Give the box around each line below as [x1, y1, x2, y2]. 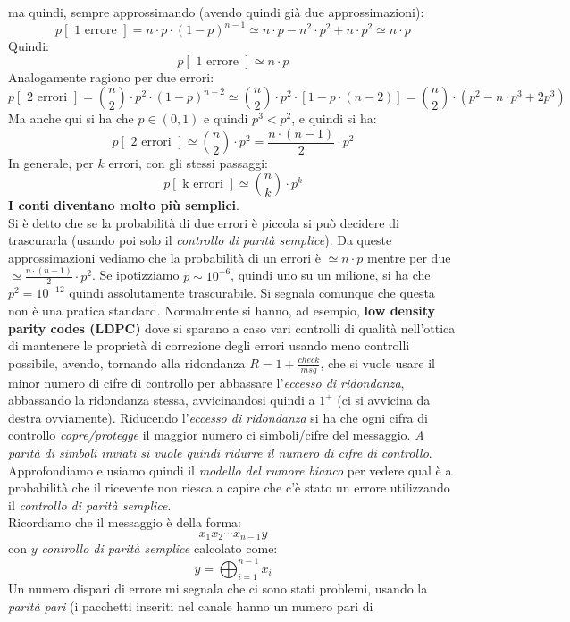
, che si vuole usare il [320, 353, 435, 372]
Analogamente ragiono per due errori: [8, 67, 214, 86]
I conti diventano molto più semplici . [8, 195, 239, 214]
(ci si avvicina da [337, 391, 431, 409]
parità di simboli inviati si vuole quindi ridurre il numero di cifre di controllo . [8, 443, 432, 462]
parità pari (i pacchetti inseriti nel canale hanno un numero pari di [8, 596, 373, 615]
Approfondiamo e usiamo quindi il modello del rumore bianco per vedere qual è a [8, 460, 452, 479]
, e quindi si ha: [291, 109, 377, 128]
